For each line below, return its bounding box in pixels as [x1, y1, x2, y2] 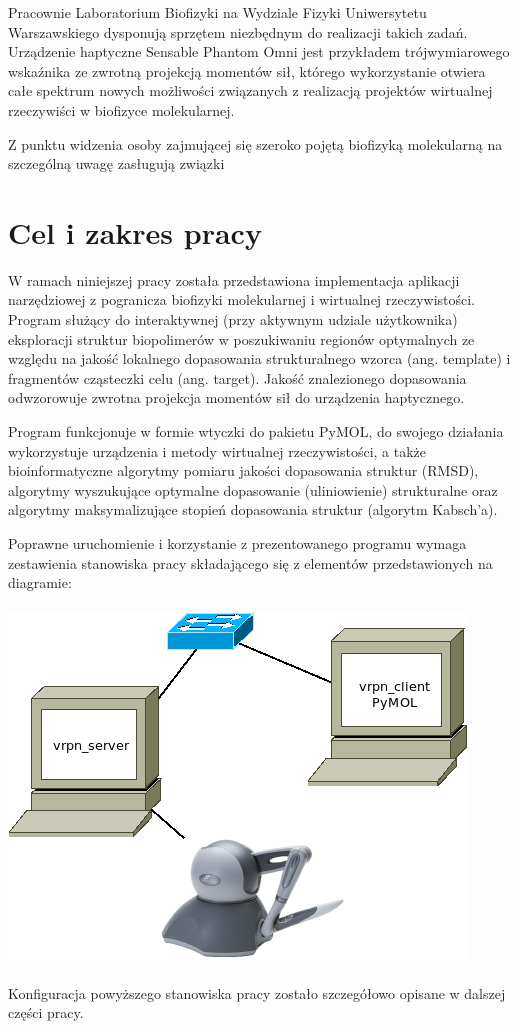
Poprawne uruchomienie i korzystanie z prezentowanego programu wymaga [8, 533, 467, 553]
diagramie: [8, 572, 72, 593]
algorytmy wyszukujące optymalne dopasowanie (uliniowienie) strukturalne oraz [8, 479, 498, 500]
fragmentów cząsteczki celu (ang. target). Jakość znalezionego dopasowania [8, 367, 467, 388]
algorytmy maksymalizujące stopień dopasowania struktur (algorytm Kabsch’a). [8, 499, 498, 520]
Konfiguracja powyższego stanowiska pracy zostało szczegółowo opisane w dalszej [8, 982, 506, 1003]
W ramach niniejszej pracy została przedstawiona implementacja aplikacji [8, 269, 460, 290]
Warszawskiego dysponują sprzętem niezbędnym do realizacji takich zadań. [8, 21, 468, 42]
